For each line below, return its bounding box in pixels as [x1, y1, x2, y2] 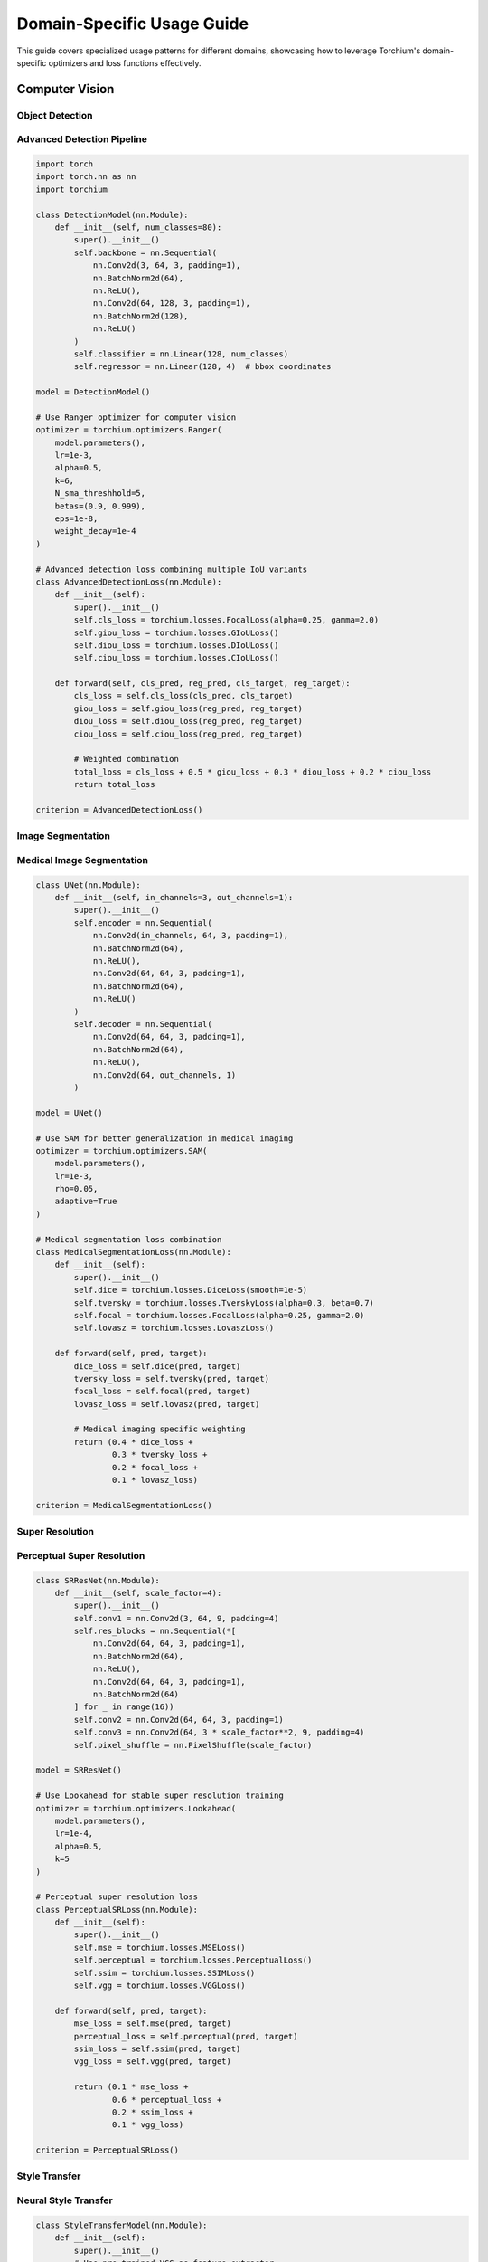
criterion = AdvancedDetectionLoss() [35, 804, 203, 814]
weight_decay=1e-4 [54, 526, 136, 537]
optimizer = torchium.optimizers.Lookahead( [35, 1803, 237, 1813]
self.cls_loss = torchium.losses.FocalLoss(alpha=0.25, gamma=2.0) [73, 615, 380, 625]
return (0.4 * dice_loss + [73, 1437, 193, 1447]
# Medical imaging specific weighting [73, 1424, 246, 1434]
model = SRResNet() [35, 1765, 122, 1775]
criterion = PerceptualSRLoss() [35, 2145, 180, 2155]
